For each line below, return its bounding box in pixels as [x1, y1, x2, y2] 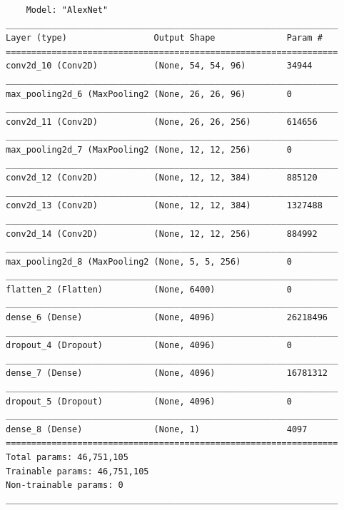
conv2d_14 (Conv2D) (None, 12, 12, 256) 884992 [6, 228, 318, 239]
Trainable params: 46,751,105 [6, 466, 149, 476]
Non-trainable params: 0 [6, 480, 123, 491]
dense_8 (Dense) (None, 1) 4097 [6, 424, 308, 434]
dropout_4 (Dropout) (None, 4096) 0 [6, 340, 292, 351]
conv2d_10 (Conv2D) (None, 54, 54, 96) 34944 [6, 61, 313, 71]
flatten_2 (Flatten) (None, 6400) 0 [6, 284, 292, 295]
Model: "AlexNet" [26, 5, 108, 15]
